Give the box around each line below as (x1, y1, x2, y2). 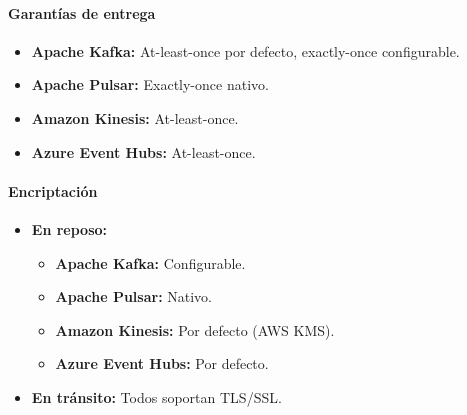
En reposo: (31, 218, 108, 239)
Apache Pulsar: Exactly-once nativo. (31, 74, 269, 95)
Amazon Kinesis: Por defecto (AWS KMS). (55, 319, 335, 340)
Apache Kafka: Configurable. (55, 252, 246, 273)
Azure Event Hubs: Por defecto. (55, 353, 269, 374)
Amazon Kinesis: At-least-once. (31, 107, 239, 128)
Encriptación (8, 180, 98, 201)
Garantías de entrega (8, 2, 156, 23)
